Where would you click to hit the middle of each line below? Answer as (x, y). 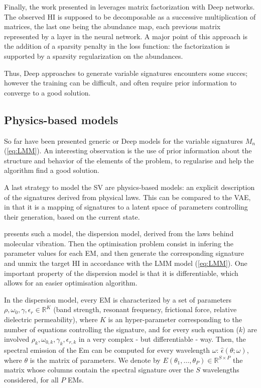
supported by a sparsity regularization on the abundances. (94, 56)
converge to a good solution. (47, 92)
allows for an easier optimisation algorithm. (71, 283)
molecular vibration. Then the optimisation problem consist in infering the (119, 243)
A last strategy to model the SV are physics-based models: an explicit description (129, 187)
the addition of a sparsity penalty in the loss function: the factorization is (117, 46)
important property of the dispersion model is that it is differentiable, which (121, 273)
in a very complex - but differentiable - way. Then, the (162, 339)
